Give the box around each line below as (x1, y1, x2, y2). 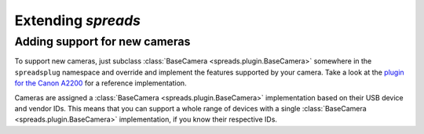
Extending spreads (14, 12, 141, 29)
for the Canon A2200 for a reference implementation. (14, 78, 188, 88)
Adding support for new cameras (14, 34, 191, 49)
